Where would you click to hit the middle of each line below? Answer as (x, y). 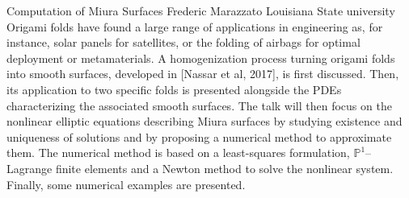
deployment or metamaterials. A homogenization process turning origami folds (201, 58)
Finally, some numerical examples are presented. (126, 184)
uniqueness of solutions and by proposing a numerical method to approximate (199, 136)
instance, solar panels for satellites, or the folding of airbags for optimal (183, 42)
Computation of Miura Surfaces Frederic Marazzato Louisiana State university (201, 10)
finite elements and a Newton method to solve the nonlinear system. (224, 168)
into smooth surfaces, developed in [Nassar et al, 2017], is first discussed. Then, (203, 74)
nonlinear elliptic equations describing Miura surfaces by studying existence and (204, 121)
